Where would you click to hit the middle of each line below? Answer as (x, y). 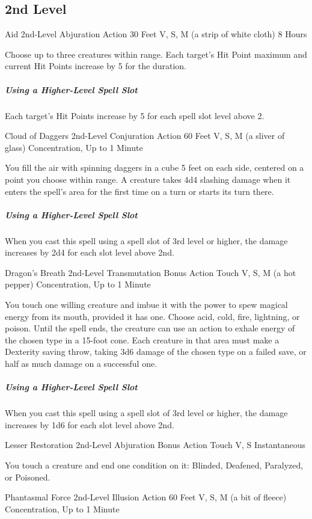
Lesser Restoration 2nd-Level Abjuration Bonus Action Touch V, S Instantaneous (155, 445)
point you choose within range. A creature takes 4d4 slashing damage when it (148, 179)
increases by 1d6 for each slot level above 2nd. (90, 424)
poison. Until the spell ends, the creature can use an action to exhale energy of (150, 328)
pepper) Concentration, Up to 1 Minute (78, 284)
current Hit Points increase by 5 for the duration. (96, 66)
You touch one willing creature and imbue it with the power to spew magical (146, 305)
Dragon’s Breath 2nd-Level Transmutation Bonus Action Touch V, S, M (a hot (151, 272)
